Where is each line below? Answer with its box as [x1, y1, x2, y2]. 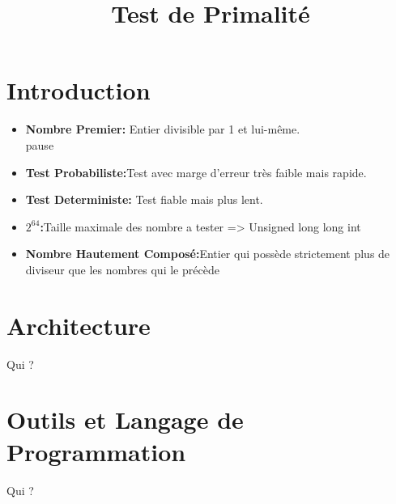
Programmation [6, 434, 186, 468]
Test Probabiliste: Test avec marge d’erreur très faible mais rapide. [25, 163, 367, 180]
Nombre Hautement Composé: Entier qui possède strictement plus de [25, 245, 390, 262]
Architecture [6, 308, 151, 341]
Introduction [6, 74, 151, 107]
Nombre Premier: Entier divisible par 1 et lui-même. [25, 121, 300, 138]
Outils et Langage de [6, 403, 244, 436]
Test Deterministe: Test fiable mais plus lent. [25, 191, 263, 208]
